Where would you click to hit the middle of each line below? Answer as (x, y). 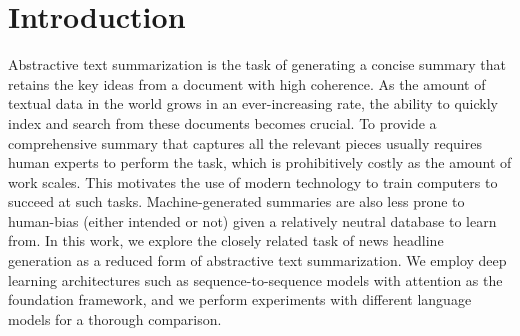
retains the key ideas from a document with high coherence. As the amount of (247, 83)
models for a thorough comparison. (115, 318)
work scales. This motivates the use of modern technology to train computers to (253, 181)
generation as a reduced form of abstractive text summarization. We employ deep (257, 260)
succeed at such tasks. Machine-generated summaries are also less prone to (236, 201)
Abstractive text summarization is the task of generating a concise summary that (257, 64)
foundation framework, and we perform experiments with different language (240, 299)
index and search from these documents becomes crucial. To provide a (222, 122)
